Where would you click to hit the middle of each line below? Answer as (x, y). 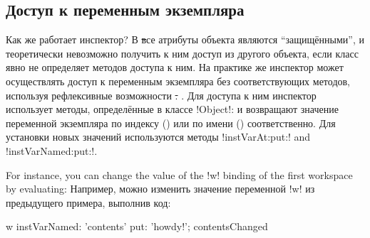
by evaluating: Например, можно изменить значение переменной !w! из (160, 189)
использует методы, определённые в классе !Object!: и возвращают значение (172, 109)
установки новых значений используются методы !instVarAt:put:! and (158, 137)
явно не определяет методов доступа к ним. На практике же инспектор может (175, 67)
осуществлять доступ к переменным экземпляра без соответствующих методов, (178, 81)
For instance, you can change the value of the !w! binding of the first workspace (179, 174)
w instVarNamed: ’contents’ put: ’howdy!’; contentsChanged (137, 226)
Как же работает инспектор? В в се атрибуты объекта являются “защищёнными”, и (185, 39)
